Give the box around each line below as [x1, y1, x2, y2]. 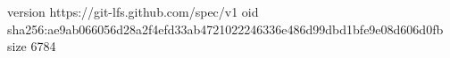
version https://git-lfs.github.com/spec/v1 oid [7, 3, 259, 20]
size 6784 [7, 37, 56, 55]
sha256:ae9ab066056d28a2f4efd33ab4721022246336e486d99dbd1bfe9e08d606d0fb [7, 19, 444, 38]
